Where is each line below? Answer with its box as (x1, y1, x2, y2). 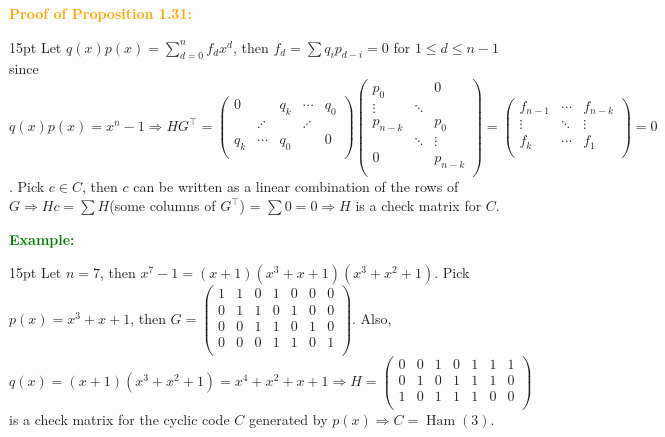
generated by (248, 408, 328, 429)
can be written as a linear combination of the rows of (133, 175, 459, 196)
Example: (9, 228, 75, 249)
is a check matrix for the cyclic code (9, 408, 230, 429)
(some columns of (109, 195, 216, 216)
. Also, (352, 308, 392, 329)
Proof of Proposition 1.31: (9, 3, 192, 23)
